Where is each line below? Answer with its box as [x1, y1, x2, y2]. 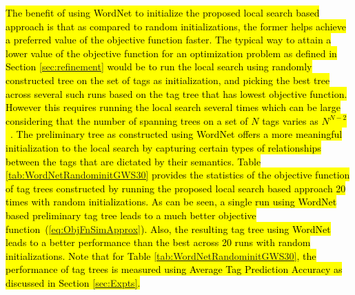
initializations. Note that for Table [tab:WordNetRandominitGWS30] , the [6, 248, 316, 263]
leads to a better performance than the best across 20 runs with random [6, 235, 311, 250]
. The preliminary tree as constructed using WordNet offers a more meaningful [10, 127, 343, 141]
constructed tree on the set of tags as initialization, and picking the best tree [6, 72, 330, 87]
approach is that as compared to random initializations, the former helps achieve [6, 19, 347, 33]
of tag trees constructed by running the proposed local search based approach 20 [6, 181, 346, 195]
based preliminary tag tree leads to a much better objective [6, 207, 256, 222]
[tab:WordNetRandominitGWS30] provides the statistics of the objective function [6, 167, 350, 182]
